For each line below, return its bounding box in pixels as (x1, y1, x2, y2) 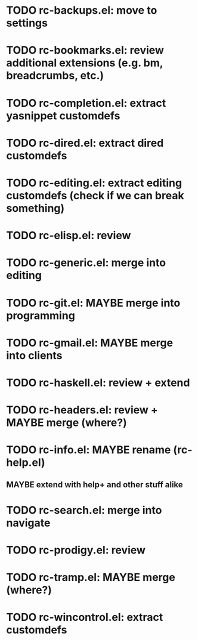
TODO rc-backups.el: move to (6, 4, 157, 17)
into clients (6, 348, 63, 362)
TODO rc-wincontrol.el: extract (6, 611, 163, 624)
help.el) (6, 456, 46, 469)
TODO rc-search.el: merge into (6, 503, 162, 517)
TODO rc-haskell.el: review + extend (6, 376, 190, 389)
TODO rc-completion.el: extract (6, 96, 166, 110)
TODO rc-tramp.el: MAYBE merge (6, 571, 176, 585)
